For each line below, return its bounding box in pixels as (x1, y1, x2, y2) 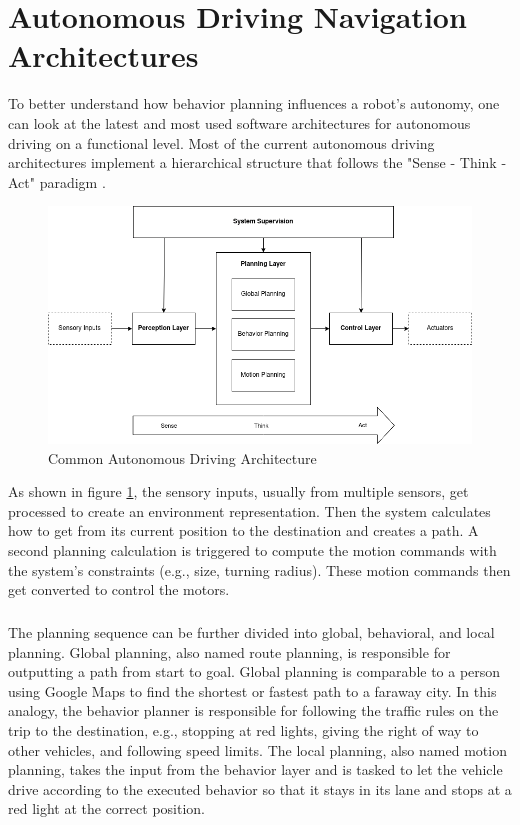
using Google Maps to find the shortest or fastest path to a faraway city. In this (8, 680, 497, 701)
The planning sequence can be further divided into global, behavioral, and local (8, 622, 495, 643)
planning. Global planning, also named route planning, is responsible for (8, 641, 451, 662)
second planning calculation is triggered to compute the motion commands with (8, 539, 497, 560)
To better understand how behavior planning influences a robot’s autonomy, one (8, 93, 500, 114)
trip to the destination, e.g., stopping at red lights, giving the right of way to (8, 720, 479, 741)
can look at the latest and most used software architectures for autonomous (8, 112, 471, 133)
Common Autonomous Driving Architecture (48, 447, 317, 468)
